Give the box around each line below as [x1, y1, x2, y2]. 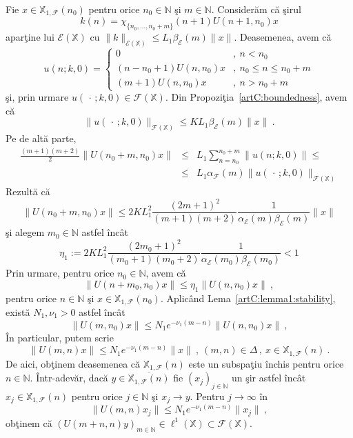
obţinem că [6, 415, 52, 430]
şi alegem [6, 225, 45, 239]
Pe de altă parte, [6, 131, 77, 146]
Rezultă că [6, 184, 50, 199]
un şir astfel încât [231, 370, 306, 385]
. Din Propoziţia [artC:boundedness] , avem [165, 90, 347, 104]
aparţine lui [6, 30, 54, 44]
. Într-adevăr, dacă [30, 370, 108, 385]
